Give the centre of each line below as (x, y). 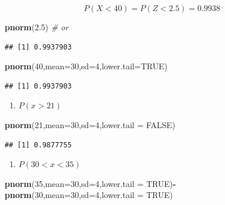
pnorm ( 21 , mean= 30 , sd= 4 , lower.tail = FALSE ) (90, 124)
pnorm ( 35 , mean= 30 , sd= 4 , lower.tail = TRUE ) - (91, 183)
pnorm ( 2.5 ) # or (37, 27)
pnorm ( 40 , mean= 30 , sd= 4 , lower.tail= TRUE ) (86, 66)
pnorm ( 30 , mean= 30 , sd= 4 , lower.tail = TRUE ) (89, 195)
